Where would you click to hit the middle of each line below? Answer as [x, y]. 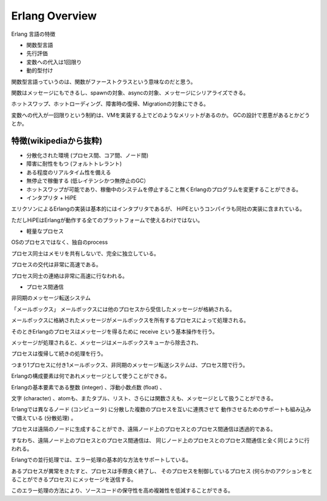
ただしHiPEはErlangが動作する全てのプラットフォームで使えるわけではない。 [107, 220]
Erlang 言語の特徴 [33, 34]
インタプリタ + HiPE [51, 198]
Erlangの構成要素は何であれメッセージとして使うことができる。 [91, 376]
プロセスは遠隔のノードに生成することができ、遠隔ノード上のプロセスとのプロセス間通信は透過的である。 [144, 429]
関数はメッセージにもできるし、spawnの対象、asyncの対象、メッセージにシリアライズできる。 [130, 92]
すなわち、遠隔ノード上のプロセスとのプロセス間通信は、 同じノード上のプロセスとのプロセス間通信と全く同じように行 [160, 440]
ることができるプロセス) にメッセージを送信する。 [74, 480]
